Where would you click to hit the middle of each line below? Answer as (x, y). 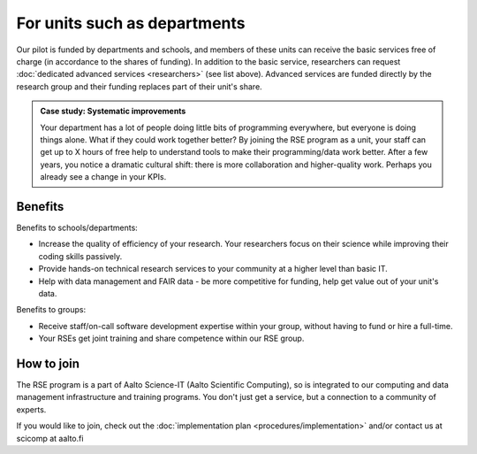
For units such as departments (131, 23)
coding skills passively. (80, 256)
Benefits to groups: (51, 310)
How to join (48, 363)
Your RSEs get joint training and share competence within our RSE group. (171, 339)
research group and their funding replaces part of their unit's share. (139, 86)
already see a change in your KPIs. (103, 177)
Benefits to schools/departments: (77, 227)
